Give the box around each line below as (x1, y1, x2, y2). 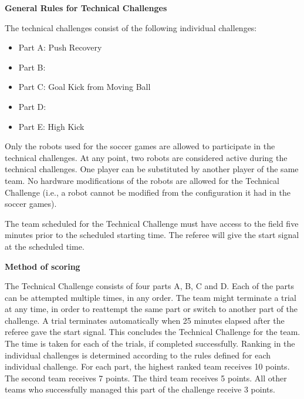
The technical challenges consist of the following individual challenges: (5, 21, 257, 33)
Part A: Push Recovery (18, 41, 102, 53)
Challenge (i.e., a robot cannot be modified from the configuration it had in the (5, 186, 291, 198)
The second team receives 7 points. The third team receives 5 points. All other (5, 371, 287, 384)
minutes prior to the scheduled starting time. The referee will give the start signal (5, 229, 299, 241)
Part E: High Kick (18, 120, 85, 132)
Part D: (18, 100, 46, 112)
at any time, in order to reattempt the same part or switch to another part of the (5, 303, 298, 315)
